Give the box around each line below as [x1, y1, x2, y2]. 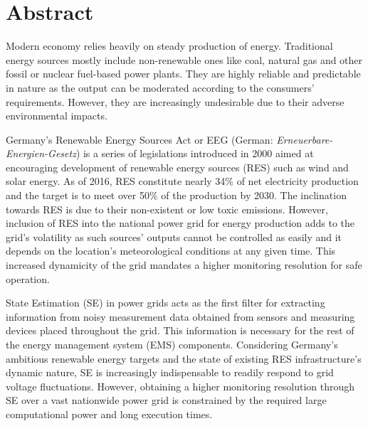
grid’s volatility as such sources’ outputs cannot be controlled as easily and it [6, 229, 342, 244]
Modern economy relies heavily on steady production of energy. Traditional [6, 38, 333, 53]
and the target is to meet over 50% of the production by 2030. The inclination [6, 188, 347, 203]
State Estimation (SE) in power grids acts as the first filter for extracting [6, 295, 325, 310]
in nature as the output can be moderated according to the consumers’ [6, 80, 315, 95]
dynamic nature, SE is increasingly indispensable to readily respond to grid [6, 365, 334, 380]
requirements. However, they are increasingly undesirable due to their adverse [6, 94, 345, 109]
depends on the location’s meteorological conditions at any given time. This [6, 243, 336, 258]
